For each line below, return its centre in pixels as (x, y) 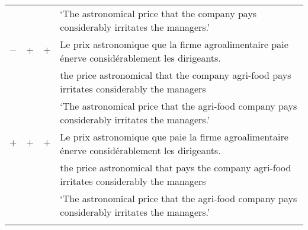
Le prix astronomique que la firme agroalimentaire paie (174, 44)
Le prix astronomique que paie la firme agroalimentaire (174, 137)
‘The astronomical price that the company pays (158, 13)
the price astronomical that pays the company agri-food (176, 167)
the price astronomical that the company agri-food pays (176, 75)
